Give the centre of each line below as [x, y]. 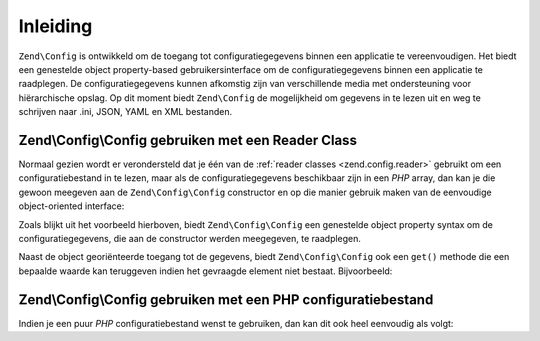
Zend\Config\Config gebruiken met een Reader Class [187, 140]
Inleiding [55, 26]
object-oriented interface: [71, 206]
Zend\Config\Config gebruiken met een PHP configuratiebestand [226, 299]
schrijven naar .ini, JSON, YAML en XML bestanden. [125, 112]
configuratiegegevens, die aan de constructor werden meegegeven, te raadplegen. [190, 238]
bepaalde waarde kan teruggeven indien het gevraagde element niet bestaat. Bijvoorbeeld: [205, 271]
